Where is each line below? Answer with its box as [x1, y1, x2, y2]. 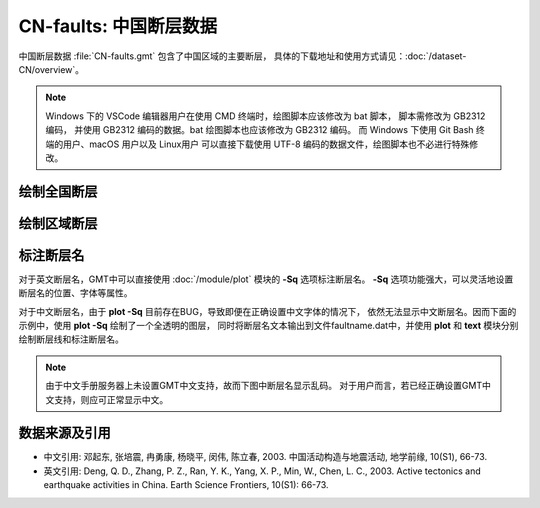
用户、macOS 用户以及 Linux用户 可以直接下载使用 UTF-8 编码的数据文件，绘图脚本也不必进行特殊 [62, 138, 470, 150]
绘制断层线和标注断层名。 [18, 333, 124, 345]
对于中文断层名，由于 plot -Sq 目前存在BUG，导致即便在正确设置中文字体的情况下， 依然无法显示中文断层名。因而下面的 [18, 305, 517, 317]
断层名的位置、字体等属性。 [18, 287, 133, 299]
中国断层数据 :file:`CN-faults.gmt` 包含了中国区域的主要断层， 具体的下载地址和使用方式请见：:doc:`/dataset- [18, 50, 467, 62]
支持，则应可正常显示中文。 [53, 393, 169, 405]
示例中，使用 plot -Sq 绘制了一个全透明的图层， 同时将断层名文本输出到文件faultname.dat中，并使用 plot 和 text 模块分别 [18, 320, 519, 331]
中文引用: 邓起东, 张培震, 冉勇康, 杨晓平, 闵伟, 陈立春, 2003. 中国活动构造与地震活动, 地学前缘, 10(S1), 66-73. [43, 451, 488, 463]
